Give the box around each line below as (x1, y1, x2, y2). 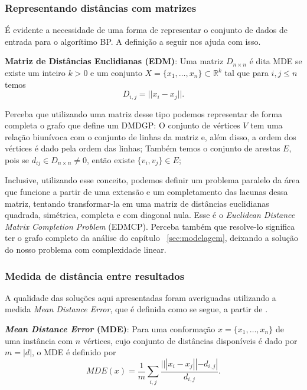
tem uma (250, 119, 283, 131)
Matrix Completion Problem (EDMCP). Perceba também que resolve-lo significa (5, 220, 295, 232)
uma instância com (5, 334, 73, 346)
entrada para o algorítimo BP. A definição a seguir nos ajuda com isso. (5, 35, 261, 47)
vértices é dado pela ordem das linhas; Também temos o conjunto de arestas (5, 142, 280, 154)
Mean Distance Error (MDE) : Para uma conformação (5, 323, 215, 335)
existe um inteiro (5, 67, 66, 78)
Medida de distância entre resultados (5, 268, 185, 283)
